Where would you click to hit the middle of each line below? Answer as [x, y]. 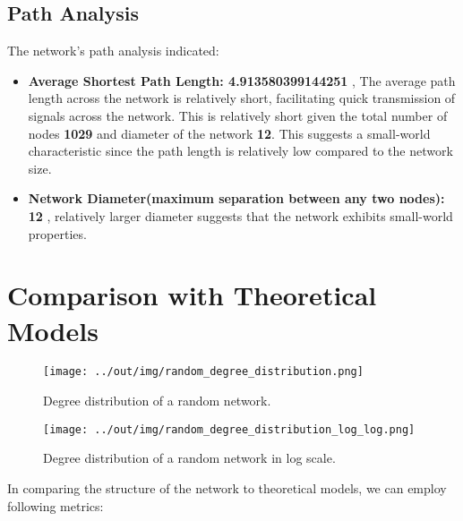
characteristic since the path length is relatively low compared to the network [240, 151]
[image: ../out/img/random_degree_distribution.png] [203, 372]
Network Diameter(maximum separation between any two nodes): [236, 198]
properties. [57, 233]
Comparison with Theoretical [192, 295]
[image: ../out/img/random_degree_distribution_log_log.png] [229, 429]
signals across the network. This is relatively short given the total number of [238, 115]
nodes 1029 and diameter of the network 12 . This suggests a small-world [229, 133]
